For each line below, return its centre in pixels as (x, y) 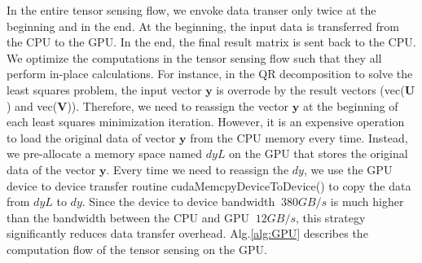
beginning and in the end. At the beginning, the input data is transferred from (203, 26)
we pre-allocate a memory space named (105, 153)
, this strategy (331, 217)
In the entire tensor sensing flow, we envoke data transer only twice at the (191, 10)
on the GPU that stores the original (319, 153)
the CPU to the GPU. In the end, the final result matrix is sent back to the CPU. (211, 42)
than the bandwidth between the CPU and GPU (128, 217)
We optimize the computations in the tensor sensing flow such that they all (194, 57)
